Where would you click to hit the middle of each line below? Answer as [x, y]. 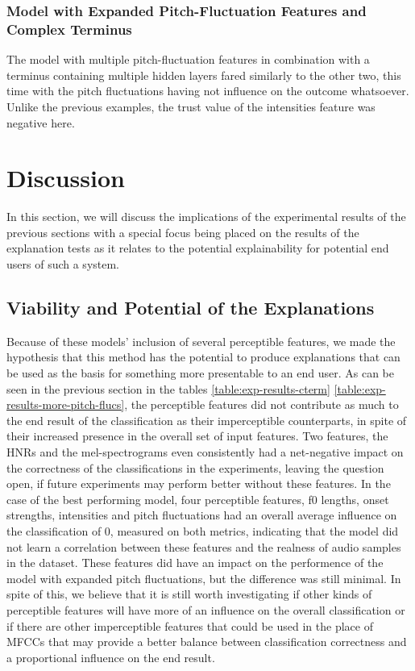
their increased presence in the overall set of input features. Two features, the [197, 436]
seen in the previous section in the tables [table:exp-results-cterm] [168, 388]
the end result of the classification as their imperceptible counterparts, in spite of [207, 420]
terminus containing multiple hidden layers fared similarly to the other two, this [204, 75]
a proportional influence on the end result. [111, 657]
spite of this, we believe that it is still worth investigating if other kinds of [189, 594]
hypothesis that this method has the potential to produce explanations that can [203, 357]
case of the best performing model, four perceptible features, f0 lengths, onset [198, 499]
